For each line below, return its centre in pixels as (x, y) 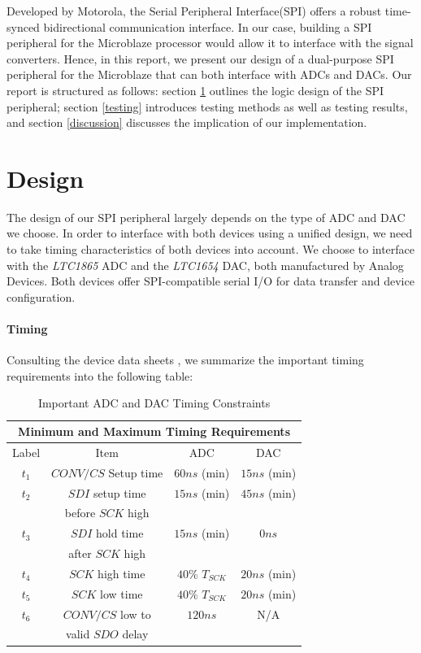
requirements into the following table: (100, 375)
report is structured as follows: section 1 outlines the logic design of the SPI (195, 90)
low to (136, 614)
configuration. (41, 296)
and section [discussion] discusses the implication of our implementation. (187, 122)
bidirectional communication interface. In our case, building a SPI (208, 26)
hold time (120, 533)
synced (23, 26)
